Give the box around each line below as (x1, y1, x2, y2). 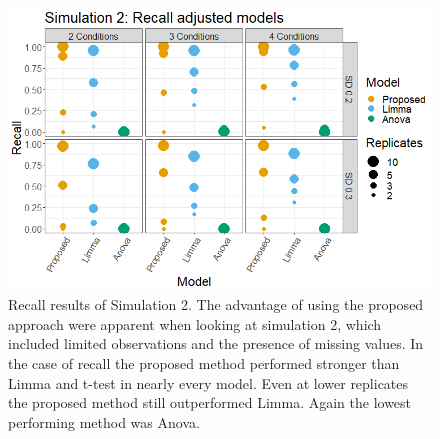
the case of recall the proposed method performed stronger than (8, 353, 400, 374)
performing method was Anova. (8, 411, 200, 432)
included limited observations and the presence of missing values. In (8, 333, 424, 354)
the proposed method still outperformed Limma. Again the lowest (8, 392, 412, 413)
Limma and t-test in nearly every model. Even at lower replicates (8, 372, 409, 393)
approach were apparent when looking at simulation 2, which (8, 313, 382, 334)
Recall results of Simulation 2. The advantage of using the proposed (8, 294, 424, 315)
